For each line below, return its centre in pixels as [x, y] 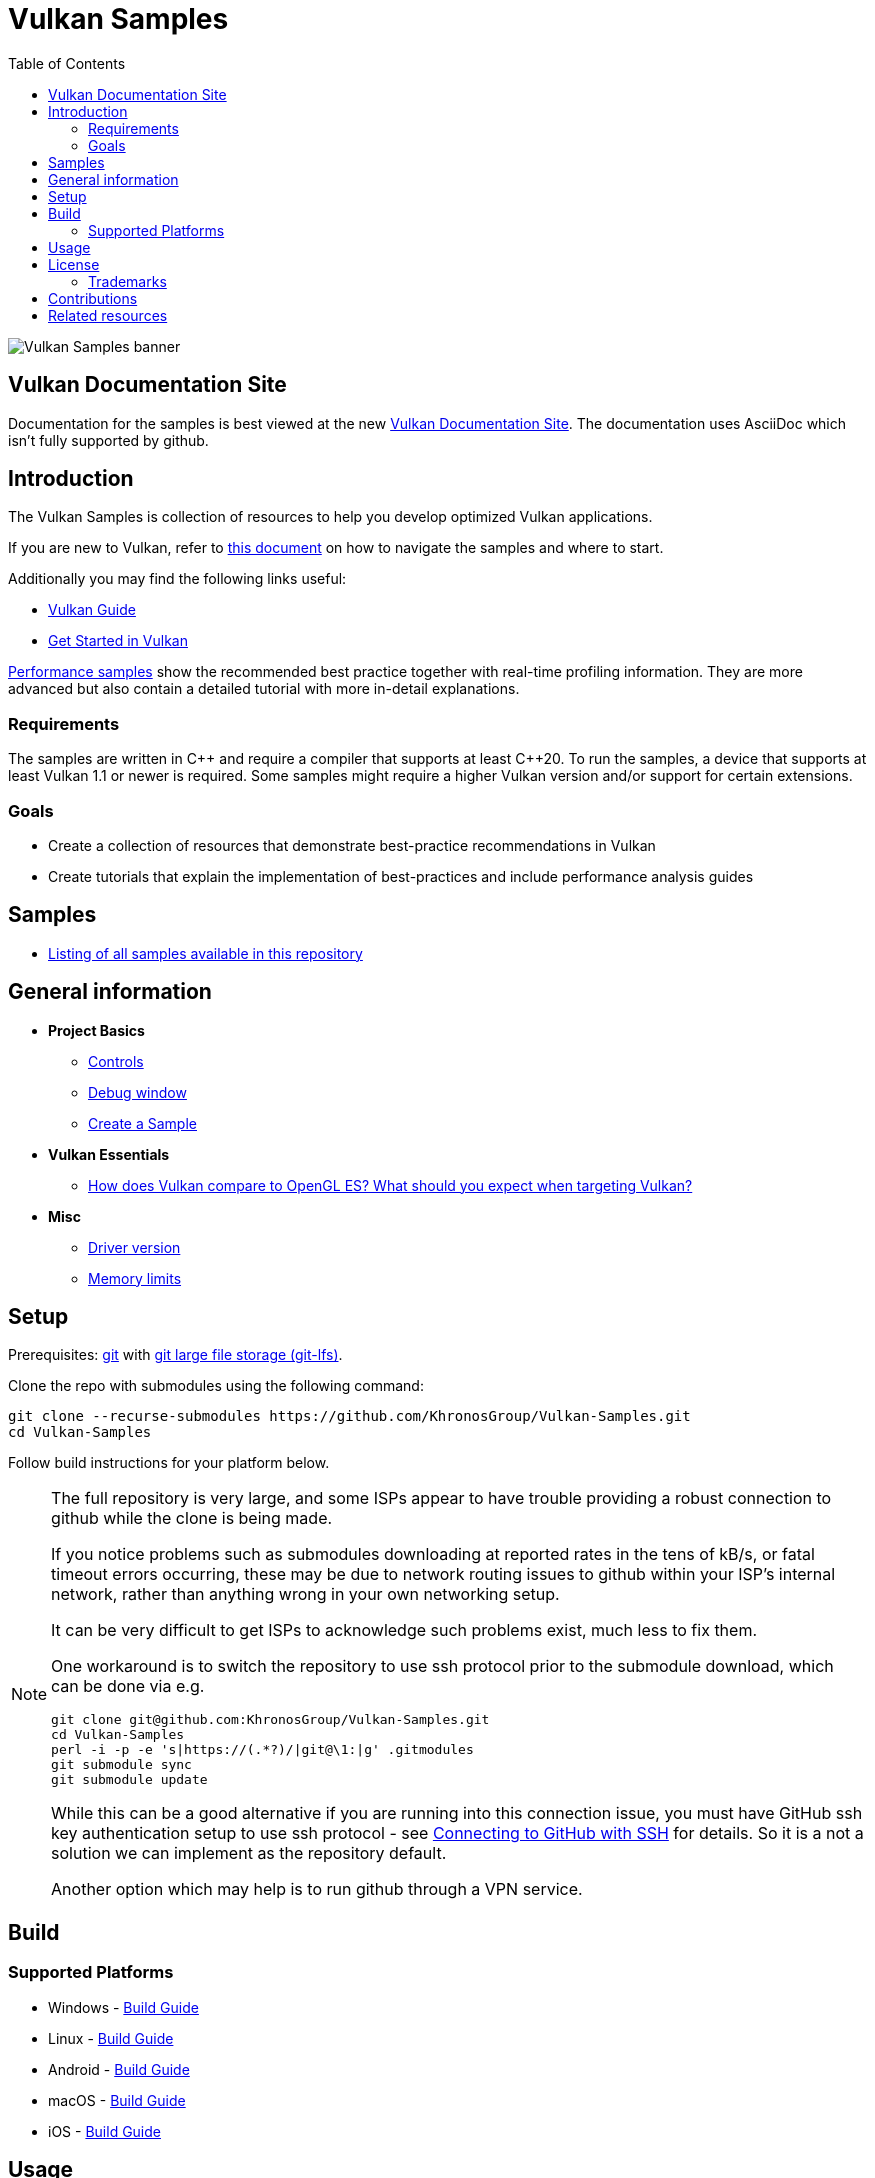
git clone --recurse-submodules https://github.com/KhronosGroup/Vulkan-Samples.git [349, 1416]
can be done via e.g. [128, 1686]
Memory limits [135, 1278]
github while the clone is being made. [192, 1518]
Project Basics [96, 1030]
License [74, 264]
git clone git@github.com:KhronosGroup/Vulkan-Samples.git [270, 1720]
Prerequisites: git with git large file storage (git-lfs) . [175, 1355]
